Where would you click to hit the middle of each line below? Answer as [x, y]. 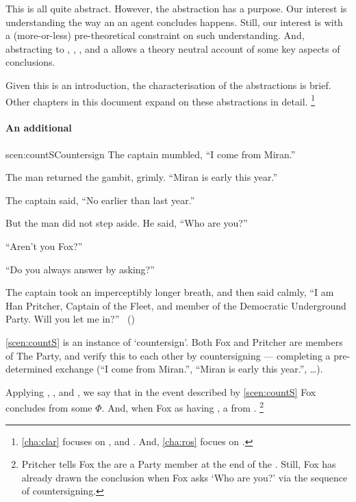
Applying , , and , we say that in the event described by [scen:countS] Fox [161, 391]
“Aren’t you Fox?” [44, 246]
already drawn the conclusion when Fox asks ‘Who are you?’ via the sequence [185, 477]
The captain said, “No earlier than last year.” [100, 200]
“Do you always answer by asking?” [80, 269]
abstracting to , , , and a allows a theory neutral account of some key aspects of [173, 48]
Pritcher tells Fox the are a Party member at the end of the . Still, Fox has [179, 464]
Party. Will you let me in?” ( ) [70, 319]
